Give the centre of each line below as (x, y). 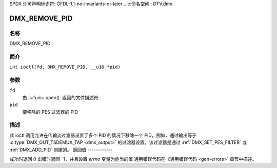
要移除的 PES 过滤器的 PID (50, 112)
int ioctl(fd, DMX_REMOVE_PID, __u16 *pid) (65, 67)
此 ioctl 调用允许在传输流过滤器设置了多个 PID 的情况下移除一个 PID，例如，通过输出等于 (103, 135)
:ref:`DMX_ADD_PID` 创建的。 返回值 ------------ (61, 150)
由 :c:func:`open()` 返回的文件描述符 (60, 97)
